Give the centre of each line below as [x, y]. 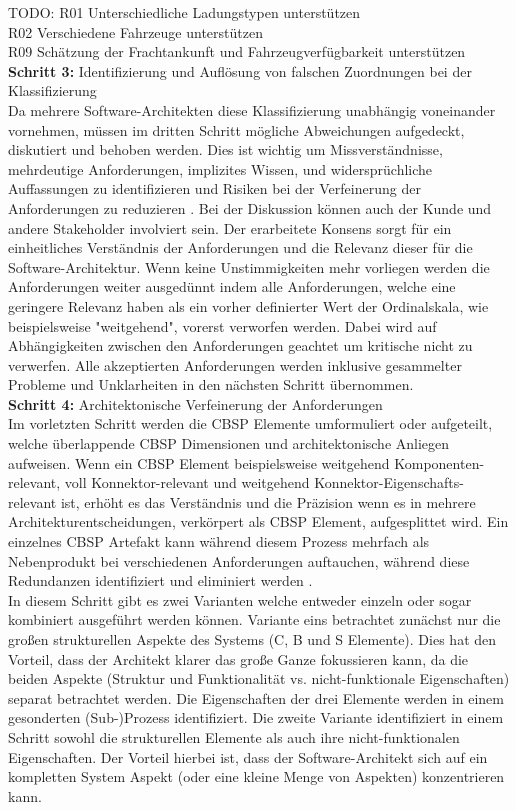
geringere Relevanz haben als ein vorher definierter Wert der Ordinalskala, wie [248, 305]
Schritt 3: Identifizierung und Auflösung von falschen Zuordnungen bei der [240, 70]
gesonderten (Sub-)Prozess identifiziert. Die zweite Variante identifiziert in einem [256, 717]
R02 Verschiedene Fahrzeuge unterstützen [135, 31]
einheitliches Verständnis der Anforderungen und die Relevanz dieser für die [240, 247]
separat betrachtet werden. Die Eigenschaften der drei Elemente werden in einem [256, 697]
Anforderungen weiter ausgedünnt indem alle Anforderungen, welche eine [232, 286]
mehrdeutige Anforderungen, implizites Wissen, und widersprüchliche [220, 168]
